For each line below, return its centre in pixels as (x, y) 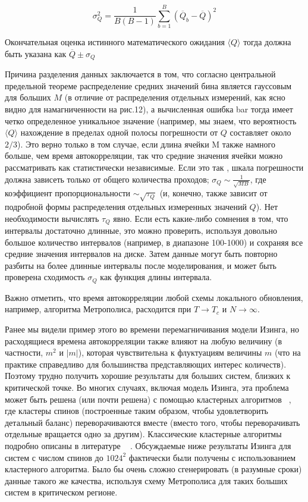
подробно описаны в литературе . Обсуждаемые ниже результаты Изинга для (148, 445)
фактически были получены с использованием (212, 457)
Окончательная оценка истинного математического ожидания (115, 42)
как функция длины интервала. (156, 277)
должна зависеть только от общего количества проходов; (107, 179)
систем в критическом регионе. (61, 492)
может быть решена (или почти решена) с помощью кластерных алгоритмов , (148, 399)
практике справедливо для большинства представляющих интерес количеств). (146, 364)
